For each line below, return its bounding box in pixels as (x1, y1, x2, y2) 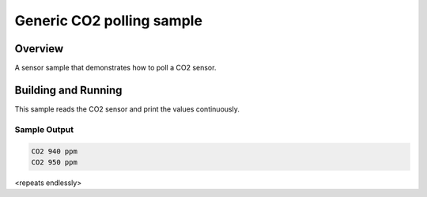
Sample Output (14, 123, 74, 134)
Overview (14, 42, 64, 55)
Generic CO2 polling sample (14, 12, 203, 29)
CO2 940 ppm (31, 146, 78, 156)
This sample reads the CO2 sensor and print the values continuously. (14, 104, 240, 114)
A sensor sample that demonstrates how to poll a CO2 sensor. (14, 63, 217, 73)
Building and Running (14, 83, 123, 97)
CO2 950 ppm (31, 157, 78, 166)
